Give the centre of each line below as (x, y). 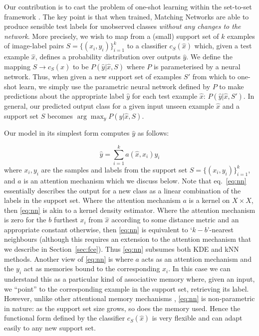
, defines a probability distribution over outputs (108, 57)
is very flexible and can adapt (197, 318)
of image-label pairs (34, 46)
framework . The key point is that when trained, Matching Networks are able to (127, 16)
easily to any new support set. (50, 328)
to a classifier (147, 46)
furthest (66, 220)
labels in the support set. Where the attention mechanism (92, 200)
